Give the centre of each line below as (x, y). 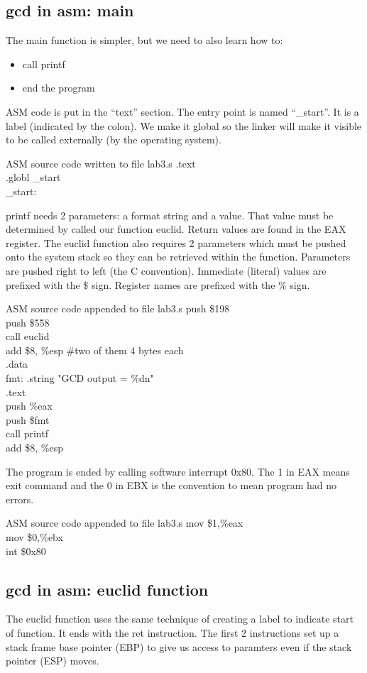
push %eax (29, 406)
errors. (20, 499)
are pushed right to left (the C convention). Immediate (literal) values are (166, 270)
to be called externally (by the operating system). (114, 139)
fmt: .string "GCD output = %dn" (80, 378)
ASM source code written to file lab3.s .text (101, 163)
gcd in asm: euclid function (107, 589)
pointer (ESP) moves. (53, 661)
